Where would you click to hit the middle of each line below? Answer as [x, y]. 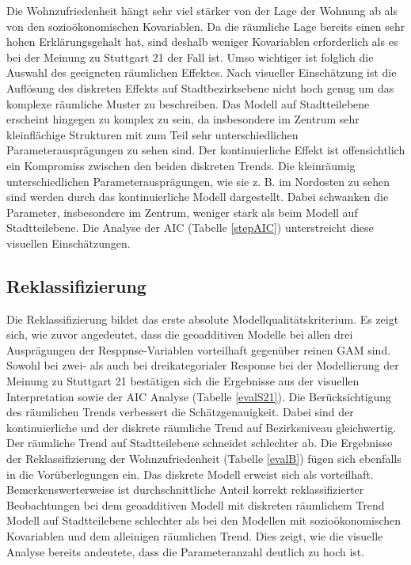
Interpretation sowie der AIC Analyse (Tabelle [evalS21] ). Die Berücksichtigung [199, 396]
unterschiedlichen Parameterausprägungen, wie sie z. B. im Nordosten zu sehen [198, 181]
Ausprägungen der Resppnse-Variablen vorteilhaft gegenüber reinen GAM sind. [199, 349]
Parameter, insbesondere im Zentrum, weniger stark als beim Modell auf [182, 212]
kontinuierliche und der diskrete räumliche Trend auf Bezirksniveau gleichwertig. [202, 427]
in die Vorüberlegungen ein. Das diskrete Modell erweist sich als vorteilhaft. [190, 474]
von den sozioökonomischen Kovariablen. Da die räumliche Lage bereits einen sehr [206, 26]
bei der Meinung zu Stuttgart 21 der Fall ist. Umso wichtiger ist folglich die [190, 57]
